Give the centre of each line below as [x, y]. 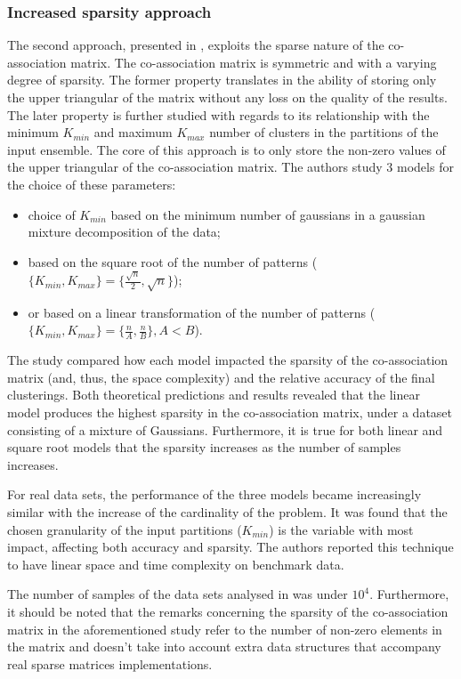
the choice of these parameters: [92, 184]
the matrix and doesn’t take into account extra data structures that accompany [224, 647]
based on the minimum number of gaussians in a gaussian [268, 214]
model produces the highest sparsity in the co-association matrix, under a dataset [230, 412]
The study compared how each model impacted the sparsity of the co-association [228, 360]
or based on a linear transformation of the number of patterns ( [202, 312]
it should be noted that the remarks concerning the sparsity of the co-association [228, 611]
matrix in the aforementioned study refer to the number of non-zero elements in [225, 629]
